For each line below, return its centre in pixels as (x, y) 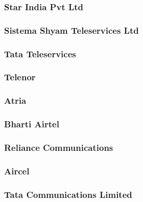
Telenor (20, 77)
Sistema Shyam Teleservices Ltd (71, 30)
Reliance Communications (59, 147)
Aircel (17, 171)
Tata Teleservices (40, 53)
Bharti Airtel (32, 124)
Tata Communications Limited (68, 194)
